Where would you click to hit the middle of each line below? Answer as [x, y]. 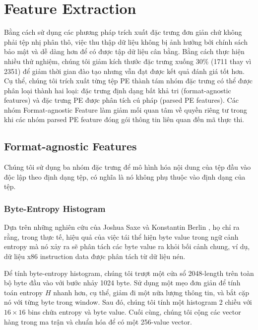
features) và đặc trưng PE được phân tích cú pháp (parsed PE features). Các [121, 100]
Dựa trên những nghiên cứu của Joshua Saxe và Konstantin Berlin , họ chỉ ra [122, 227]
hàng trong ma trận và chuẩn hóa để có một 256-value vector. [98, 321]
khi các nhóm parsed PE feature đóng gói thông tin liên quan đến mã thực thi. [124, 119]
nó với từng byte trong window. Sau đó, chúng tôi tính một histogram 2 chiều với [128, 302]
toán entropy [24, 292]
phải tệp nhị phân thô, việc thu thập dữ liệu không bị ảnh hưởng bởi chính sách [126, 41]
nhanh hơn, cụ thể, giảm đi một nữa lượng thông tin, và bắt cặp [151, 292]
